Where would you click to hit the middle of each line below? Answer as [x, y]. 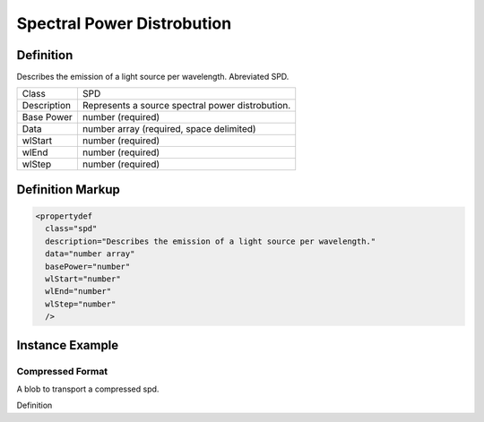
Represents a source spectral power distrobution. [186, 106]
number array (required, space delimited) [169, 129]
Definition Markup [69, 189]
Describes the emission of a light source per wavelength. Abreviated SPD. [153, 77]
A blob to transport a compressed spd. [88, 389]
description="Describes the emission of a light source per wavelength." [211, 241]
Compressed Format [62, 371]
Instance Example [68, 345]
